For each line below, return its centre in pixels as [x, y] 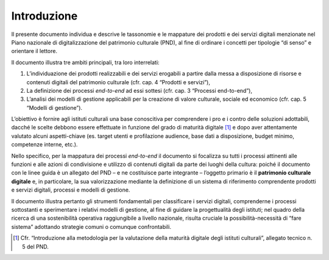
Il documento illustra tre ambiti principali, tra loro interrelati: [85, 62]
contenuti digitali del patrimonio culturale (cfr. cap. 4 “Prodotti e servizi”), [118, 82]
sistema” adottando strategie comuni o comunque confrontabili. [91, 226]
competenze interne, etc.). [44, 145]
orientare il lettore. [34, 51]
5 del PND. [35, 247]
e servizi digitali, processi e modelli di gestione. [71, 190]
